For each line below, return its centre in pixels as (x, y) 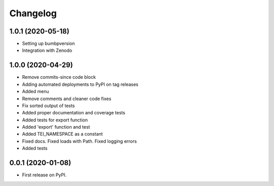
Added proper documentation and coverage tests (74, 113)
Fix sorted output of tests (48, 105)
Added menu (36, 91)
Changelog (33, 13)
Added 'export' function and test (56, 127)
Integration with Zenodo (47, 50)
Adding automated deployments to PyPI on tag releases (80, 84)
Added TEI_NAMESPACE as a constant (62, 134)
